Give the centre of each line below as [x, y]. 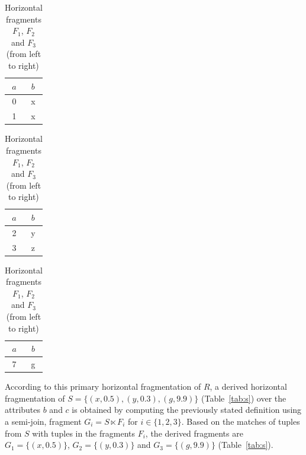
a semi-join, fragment [43, 421]
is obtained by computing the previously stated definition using [187, 410]
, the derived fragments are [194, 433]
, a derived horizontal [248, 386]
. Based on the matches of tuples [241, 421]
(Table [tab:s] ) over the [244, 398]
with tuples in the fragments [84, 433]
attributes [23, 410]
